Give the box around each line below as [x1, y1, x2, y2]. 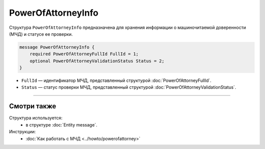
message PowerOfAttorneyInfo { [19, 44, 95, 50]
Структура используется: [9, 115, 63, 121]
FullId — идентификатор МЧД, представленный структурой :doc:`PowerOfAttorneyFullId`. [21, 77, 212, 83]
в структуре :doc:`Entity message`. [26, 122, 98, 127]
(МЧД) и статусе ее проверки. [9, 31, 73, 37]
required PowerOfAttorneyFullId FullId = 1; [29, 51, 139, 57]
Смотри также [9, 102, 56, 110]
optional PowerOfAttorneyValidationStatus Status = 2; [29, 58, 164, 64]
